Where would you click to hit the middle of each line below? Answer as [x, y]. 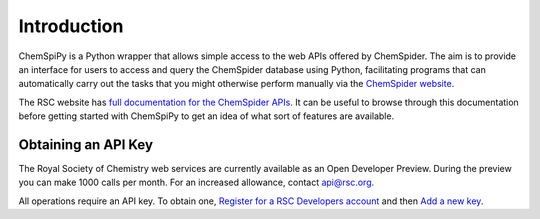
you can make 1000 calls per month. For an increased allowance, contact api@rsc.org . [196, 182]
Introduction [71, 26]
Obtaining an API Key [86, 144]
